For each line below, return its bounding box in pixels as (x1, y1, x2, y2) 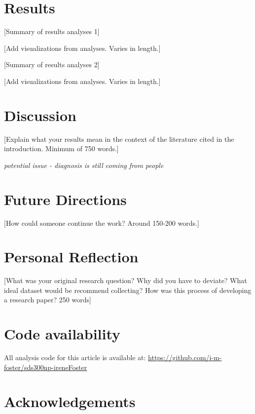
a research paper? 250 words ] (4, 294, 91, 305)
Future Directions (4, 189, 127, 209)
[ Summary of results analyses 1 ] (4, 26, 100, 37)
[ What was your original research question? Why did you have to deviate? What (4, 275, 247, 286)
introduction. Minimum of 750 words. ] (4, 143, 119, 154)
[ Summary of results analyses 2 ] (4, 59, 100, 70)
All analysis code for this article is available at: (4, 352, 146, 363)
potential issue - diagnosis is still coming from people (4, 160, 164, 170)
